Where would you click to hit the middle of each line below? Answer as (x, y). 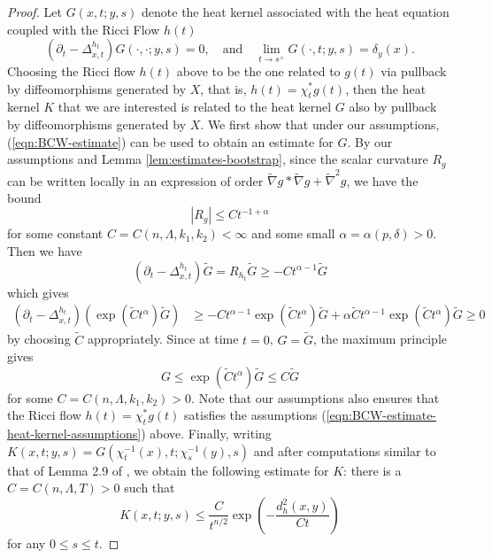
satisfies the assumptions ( (255, 415)
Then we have (45, 251)
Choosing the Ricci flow (71, 70)
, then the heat (386, 88)
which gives (38, 292)
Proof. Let (35, 12)
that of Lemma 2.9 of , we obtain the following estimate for (168, 470)
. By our (370, 141)
